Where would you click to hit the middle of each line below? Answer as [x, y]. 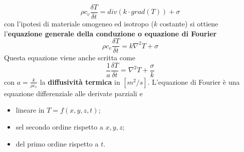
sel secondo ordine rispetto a [59, 126]
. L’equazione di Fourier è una [194, 81]
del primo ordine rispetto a [57, 143]
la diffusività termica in [80, 81]
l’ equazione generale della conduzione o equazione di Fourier [110, 33]
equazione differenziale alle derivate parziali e [73, 93]
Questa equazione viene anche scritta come [70, 58]
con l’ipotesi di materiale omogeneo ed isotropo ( [79, 24]
